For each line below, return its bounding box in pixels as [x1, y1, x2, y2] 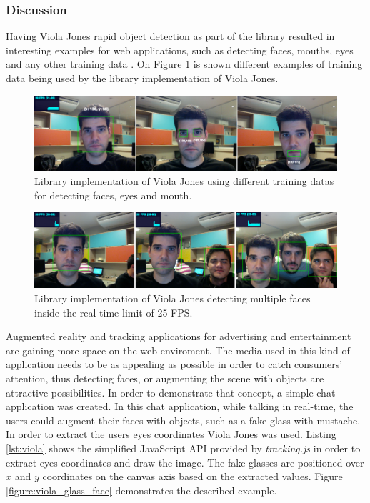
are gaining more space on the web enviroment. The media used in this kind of [6, 342, 350, 357]
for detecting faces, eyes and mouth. [34, 187, 192, 202]
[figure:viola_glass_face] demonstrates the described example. [6, 482, 277, 497]
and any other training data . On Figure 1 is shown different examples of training [6, 56, 363, 71]
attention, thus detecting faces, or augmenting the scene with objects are [6, 371, 324, 386]
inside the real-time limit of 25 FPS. [34, 304, 193, 319]
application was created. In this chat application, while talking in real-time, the [6, 399, 354, 414]
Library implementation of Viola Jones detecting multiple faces [34, 291, 311, 306]
